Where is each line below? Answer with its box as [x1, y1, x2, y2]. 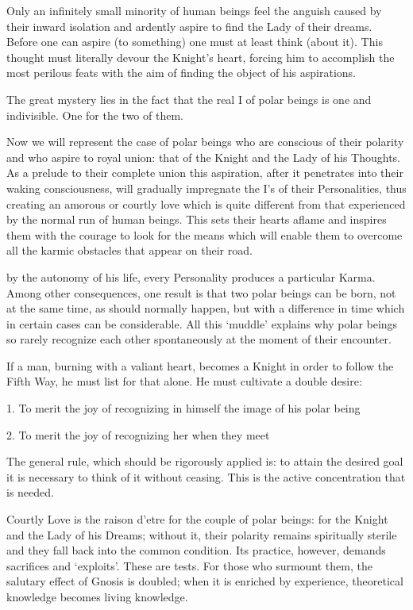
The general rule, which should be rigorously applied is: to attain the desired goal [6, 453, 403, 470]
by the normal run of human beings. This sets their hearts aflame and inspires [6, 211, 387, 228]
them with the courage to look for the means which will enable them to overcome [6, 226, 403, 243]
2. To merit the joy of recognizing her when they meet [6, 426, 270, 443]
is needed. [6, 484, 54, 501]
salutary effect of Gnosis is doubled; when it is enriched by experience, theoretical [6, 573, 403, 589]
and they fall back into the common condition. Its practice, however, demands [6, 542, 386, 558]
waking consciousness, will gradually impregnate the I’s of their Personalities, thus [6, 179, 407, 196]
